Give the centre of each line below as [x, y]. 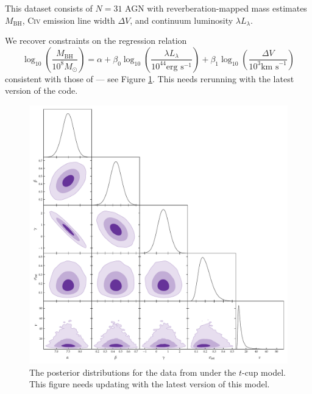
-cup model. [264, 372]
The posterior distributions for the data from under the [133, 372]
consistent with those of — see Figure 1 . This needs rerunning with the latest [150, 78]
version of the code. [41, 90]
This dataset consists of [49, 8]
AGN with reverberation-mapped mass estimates [216, 8]
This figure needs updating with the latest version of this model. [150, 384]
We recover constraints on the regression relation [96, 40]
